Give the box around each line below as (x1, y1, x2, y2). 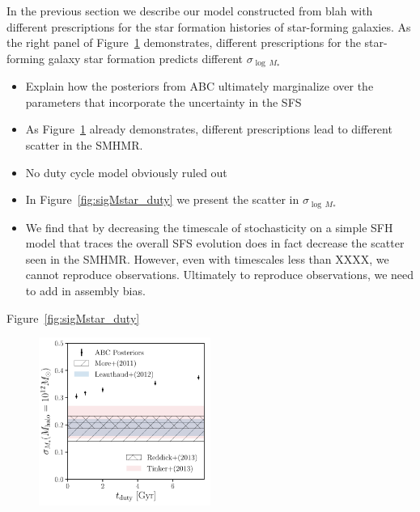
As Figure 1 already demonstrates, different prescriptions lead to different (25, 121, 392, 138)
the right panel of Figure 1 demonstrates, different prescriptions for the (6, 34, 361, 51)
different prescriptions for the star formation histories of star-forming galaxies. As (6, 18, 411, 35)
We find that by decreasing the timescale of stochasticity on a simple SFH (25, 218, 393, 235)
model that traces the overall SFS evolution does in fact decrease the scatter (25, 235, 405, 252)
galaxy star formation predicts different (48, 49, 244, 66)
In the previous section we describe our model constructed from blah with (6, 2, 373, 19)
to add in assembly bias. (25, 282, 146, 299)
